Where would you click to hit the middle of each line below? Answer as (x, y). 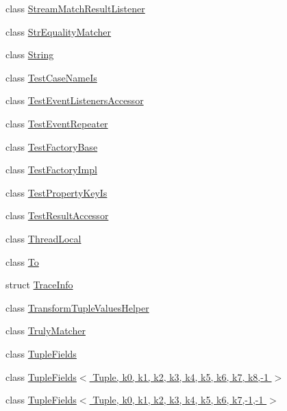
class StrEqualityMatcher (59, 31)
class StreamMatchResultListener (75, 8)
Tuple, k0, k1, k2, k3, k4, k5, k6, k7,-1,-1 (178, 400)
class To (22, 261)
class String (30, 54)
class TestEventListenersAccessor (75, 100)
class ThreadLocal (43, 238)
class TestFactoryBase (52, 146)
